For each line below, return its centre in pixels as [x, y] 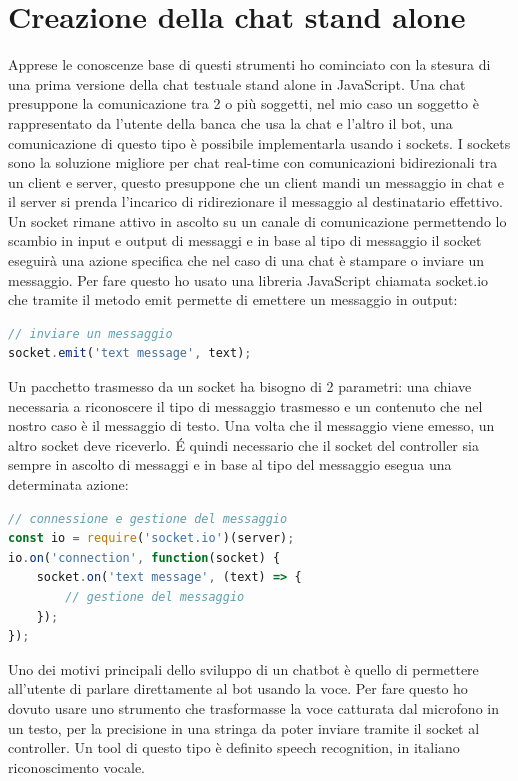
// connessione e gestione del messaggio [148, 518]
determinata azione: [68, 484]
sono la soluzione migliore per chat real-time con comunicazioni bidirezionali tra [253, 162]
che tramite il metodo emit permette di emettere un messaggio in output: [233, 299]
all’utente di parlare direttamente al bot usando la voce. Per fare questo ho [238, 688]
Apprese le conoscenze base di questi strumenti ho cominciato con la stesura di [249, 64]
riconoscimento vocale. [76, 766]
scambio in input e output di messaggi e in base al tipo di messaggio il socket [245, 240]
